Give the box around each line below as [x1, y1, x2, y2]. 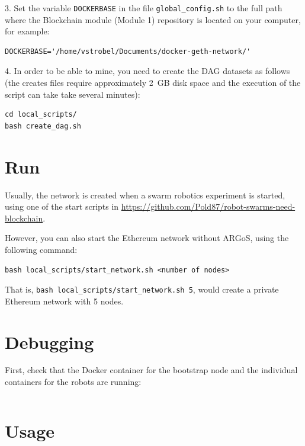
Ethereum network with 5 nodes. [5, 294, 124, 307]
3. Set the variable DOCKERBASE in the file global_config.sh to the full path [5, 2, 282, 14]
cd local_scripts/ [5, 110, 77, 119]
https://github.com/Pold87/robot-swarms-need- [121, 200, 296, 213]
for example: [5, 25, 50, 37]
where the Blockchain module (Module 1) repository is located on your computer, [5, 13, 301, 25]
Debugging [5, 329, 94, 354]
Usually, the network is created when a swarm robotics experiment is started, [5, 188, 285, 201]
